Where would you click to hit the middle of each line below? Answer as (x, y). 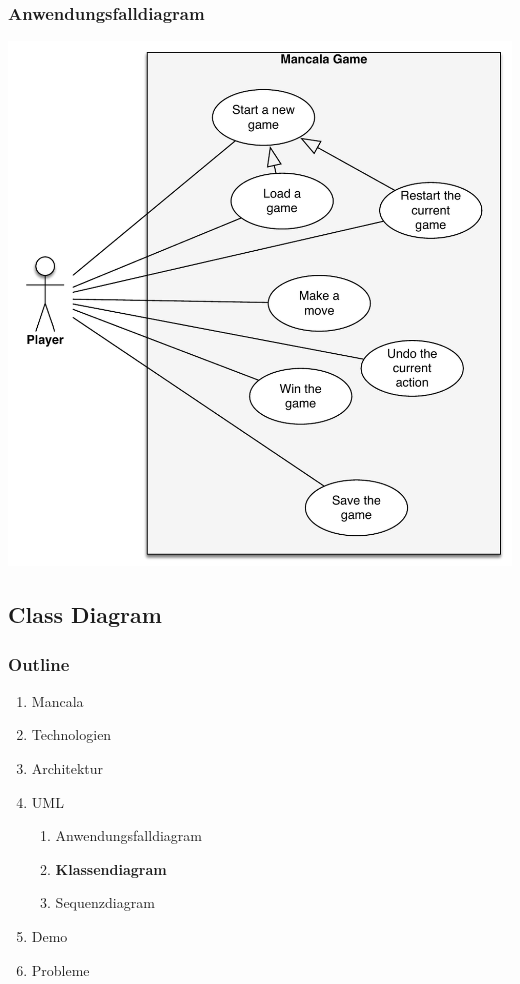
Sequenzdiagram (105, 902)
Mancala (57, 700)
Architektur (67, 768)
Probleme (60, 969)
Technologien (71, 734)
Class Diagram (85, 614)
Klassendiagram (111, 868)
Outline (39, 663)
